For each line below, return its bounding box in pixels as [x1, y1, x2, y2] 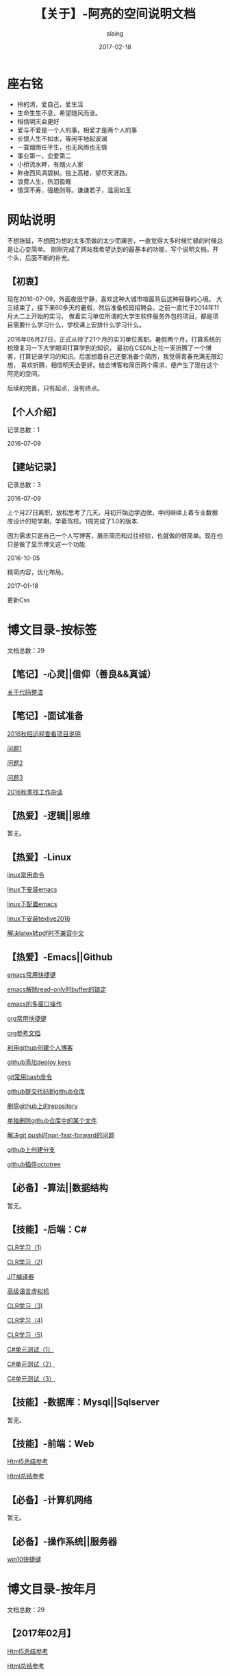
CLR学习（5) [7, 1330, 43, 1338]
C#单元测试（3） [7, 1374, 55, 1382]
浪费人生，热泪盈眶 [16, 177, 72, 185]
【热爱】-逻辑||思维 [7, 810, 90, 822]
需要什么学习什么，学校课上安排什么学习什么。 [12, 320, 145, 329]
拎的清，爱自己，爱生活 [16, 100, 84, 108]
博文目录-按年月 [7, 1582, 97, 1597]
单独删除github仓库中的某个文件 [7, 1116, 97, 1125]
